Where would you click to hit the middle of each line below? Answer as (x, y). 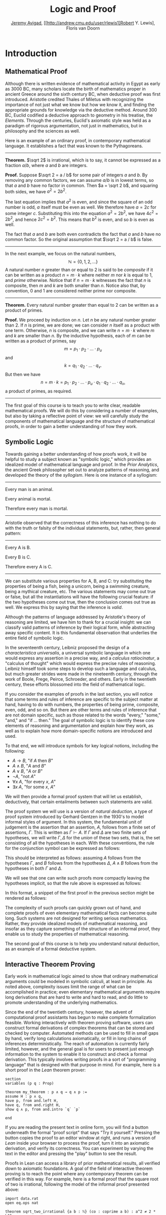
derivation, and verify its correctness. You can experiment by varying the (79, 1149)
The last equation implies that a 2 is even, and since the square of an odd (79, 202)
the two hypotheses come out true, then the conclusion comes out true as (81, 602)
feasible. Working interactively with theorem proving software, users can (79, 1023)
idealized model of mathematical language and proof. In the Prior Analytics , (82, 464)
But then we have (23, 374)
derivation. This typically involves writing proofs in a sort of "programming (81, 1059)
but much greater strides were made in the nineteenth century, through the (81, 674)
